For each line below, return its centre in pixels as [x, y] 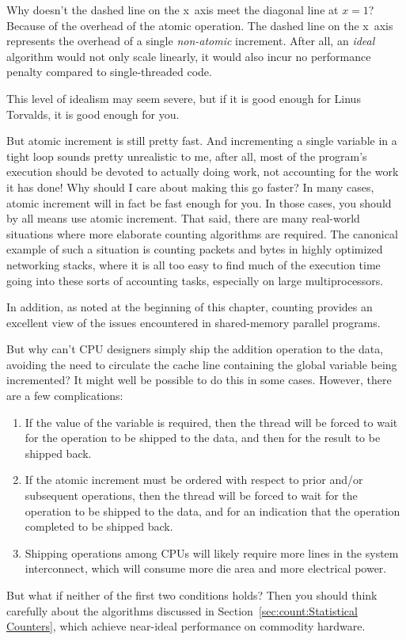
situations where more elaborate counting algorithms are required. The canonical [202, 233]
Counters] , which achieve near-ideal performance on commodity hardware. [186, 626]
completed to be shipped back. [99, 526]
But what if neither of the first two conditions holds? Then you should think [192, 595]
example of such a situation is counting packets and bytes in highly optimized [195, 249]
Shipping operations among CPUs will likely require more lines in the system [212, 552]
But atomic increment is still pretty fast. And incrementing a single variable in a [202, 141]
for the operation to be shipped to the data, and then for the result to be [203, 438]
